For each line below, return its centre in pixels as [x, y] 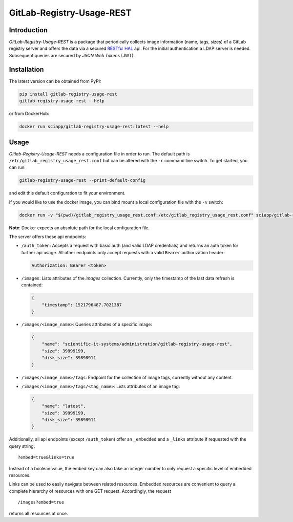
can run [17, 167]
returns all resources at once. [39, 513]
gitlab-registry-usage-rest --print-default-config [83, 180]
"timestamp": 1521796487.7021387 [82, 305]
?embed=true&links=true [46, 457]
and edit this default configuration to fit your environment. [67, 193]
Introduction [28, 30]
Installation [26, 69]
